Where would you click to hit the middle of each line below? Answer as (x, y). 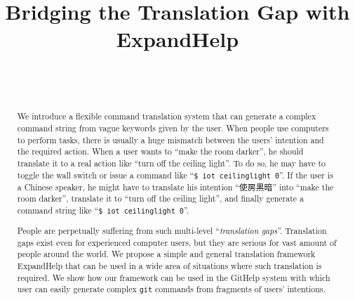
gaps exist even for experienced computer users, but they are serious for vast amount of (177, 242)
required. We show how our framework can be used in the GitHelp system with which (174, 277)
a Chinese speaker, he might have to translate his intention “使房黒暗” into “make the (175, 187)
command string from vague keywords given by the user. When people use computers (173, 128)
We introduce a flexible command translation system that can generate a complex (167, 116)
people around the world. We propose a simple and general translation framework (166, 254)
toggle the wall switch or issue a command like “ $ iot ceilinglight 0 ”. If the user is (175, 175)
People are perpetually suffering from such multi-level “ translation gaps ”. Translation (172, 231)
